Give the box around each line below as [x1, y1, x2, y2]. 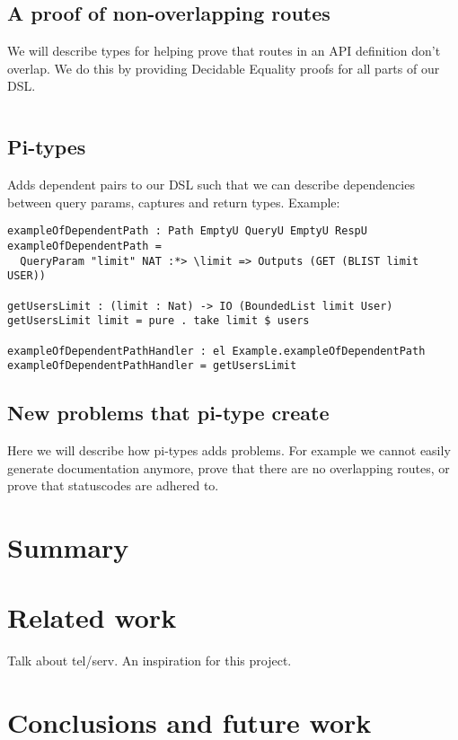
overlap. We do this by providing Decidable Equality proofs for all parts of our [7, 58, 440, 77]
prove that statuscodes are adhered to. [7, 476, 219, 495]
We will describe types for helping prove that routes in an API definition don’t [7, 41, 441, 60]
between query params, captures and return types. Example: [7, 192, 340, 211]
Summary [7, 529, 129, 566]
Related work [7, 599, 177, 636]
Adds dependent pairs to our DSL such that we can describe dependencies [7, 175, 415, 194]
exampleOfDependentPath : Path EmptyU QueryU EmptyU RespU [7, 225, 367, 238]
